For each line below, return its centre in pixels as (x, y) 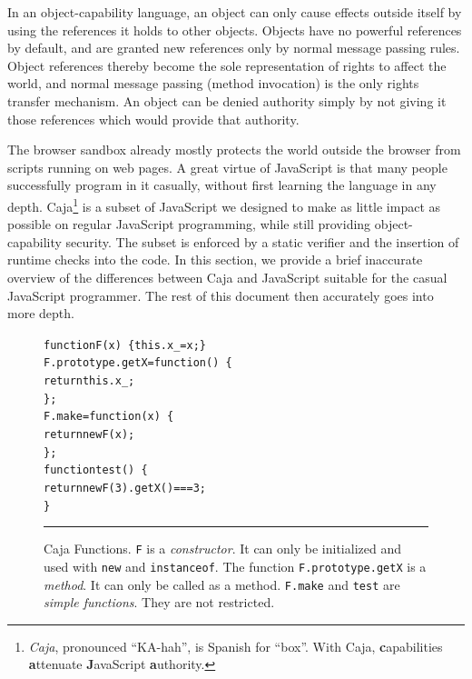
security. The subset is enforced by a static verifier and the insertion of (262, 241)
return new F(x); (89, 435)
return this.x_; (89, 381)
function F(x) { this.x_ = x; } (125, 345)
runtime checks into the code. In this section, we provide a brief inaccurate (215, 260)
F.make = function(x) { (109, 417)
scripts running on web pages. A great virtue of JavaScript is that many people (227, 167)
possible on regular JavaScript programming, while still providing (189, 224)
